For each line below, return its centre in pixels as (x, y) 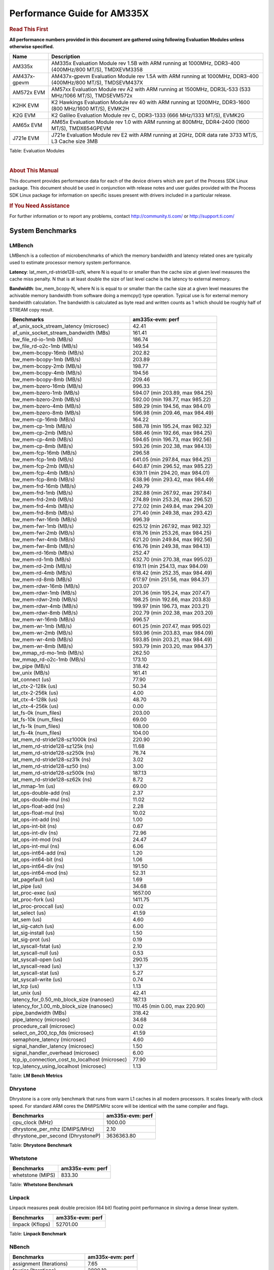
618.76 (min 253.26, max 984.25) (172, 533)
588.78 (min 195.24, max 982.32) (172, 426)
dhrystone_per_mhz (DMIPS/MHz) (54, 1129)
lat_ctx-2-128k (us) (35, 686)
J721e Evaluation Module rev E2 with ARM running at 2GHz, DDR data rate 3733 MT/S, (155, 135)
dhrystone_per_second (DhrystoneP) (57, 1136)
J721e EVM (26, 138)
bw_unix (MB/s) (31, 673)
